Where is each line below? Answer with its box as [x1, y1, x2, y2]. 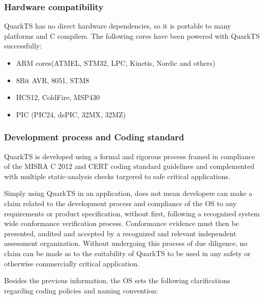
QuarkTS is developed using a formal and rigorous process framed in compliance [4, 151, 255, 161]
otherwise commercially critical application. [4, 258, 139, 268]
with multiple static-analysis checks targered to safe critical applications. [4, 170, 230, 181]
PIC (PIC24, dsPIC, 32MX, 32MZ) [16, 109, 126, 119]
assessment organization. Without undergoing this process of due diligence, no [4, 238, 248, 248]
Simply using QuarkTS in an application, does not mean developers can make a [4, 188, 252, 198]
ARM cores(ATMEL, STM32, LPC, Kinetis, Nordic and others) [16, 58, 216, 68]
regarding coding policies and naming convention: [4, 285, 158, 295]
